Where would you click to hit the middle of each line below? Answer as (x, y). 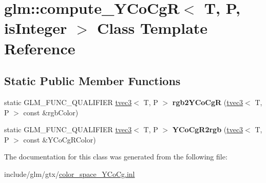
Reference (40, 48)
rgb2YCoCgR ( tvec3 (208, 102)
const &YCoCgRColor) (60, 139)
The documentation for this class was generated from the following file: (116, 157)
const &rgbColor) (51, 112)
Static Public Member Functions (92, 81)
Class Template (153, 28)
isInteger (36, 28)
